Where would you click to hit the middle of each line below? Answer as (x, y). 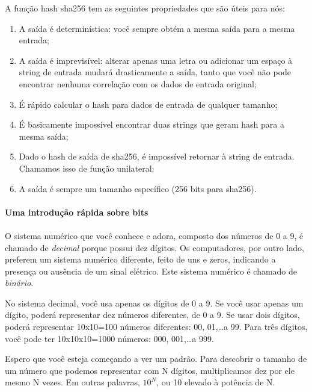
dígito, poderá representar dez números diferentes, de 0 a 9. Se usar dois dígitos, (152, 315)
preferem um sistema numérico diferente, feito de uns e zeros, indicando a (140, 259)
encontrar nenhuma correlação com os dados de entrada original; (138, 83)
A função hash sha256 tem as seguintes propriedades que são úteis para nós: (145, 8)
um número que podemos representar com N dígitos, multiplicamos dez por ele (150, 370)
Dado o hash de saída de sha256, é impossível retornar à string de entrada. (157, 156)
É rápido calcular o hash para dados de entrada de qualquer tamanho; (148, 104)
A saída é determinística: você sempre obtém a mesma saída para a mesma (157, 28)
